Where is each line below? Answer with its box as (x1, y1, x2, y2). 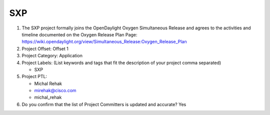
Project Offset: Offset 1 (21, 45, 68, 52)
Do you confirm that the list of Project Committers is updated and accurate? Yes (21, 101, 186, 107)
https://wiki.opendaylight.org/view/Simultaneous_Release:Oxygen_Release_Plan (21, 39, 187, 45)
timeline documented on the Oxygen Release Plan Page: (21, 31, 137, 37)
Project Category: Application (21, 53, 82, 59)
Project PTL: (21, 74, 47, 80)
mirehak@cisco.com (34, 88, 77, 94)
